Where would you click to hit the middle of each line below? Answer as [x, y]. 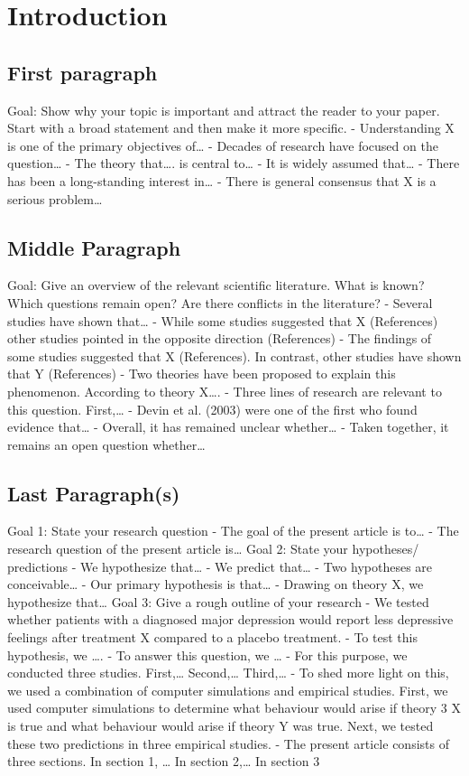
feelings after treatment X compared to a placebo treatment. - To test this [212, 637]
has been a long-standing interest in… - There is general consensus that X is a [222, 180]
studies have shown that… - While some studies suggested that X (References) [223, 320]
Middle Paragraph [94, 247]
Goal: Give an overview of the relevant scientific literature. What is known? [216, 285]
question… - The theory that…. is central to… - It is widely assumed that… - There [234, 163]
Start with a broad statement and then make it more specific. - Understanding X [231, 128]
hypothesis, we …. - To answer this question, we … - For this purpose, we [207, 654]
